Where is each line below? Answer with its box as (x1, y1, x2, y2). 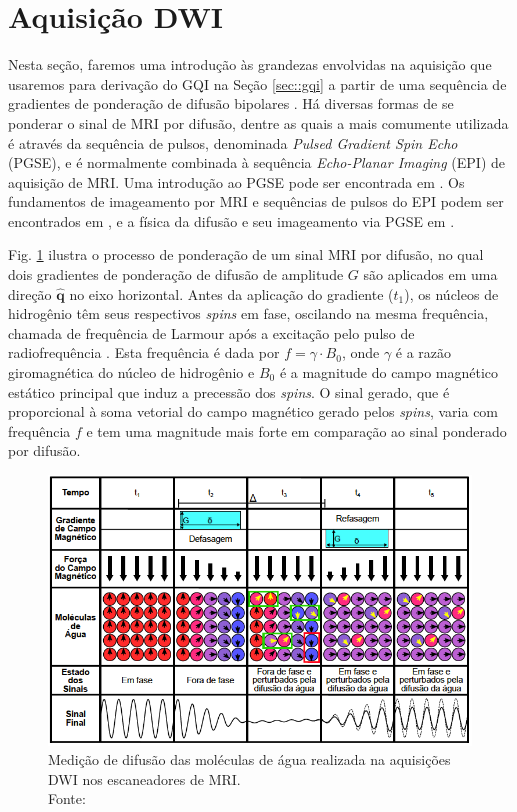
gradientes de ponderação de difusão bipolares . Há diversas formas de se (8, 93, 454, 114)
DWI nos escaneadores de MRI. (48, 768, 241, 789)
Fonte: (48, 788, 86, 809)
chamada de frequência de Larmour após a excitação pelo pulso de (8, 322, 415, 343)
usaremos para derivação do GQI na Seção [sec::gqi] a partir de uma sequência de (8, 73, 507, 94)
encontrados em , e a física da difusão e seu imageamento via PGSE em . (8, 210, 455, 231)
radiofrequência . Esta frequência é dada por (8, 342, 280, 363)
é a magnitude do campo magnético (279, 362, 499, 383)
